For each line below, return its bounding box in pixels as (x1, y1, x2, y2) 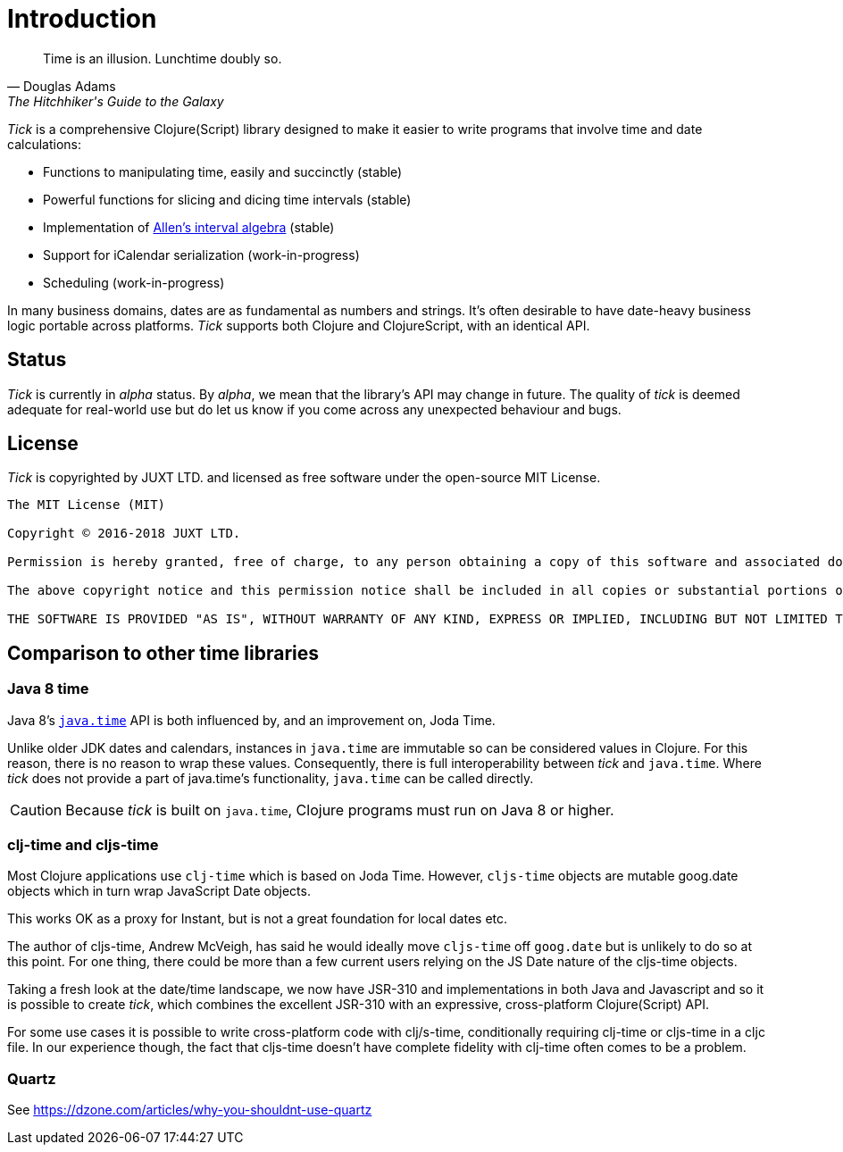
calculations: (7, 136, 81, 152)
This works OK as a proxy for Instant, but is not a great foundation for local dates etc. (7, 911, 508, 927)
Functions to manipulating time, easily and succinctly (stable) (43, 163, 403, 179)
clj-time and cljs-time (7, 836, 159, 855)
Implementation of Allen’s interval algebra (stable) (43, 219, 335, 235)
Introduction (7, 4, 157, 34)
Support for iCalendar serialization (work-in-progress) (43, 246, 360, 263)
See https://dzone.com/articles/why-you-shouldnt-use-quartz (7, 1102, 372, 1118)
